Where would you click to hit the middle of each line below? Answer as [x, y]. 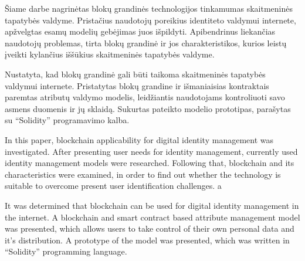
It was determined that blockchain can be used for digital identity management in [152, 205]
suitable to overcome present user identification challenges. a [113, 186]
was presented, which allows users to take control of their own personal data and [150, 228]
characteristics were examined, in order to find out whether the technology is [143, 174]
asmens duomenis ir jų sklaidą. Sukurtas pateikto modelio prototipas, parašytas [148, 108]
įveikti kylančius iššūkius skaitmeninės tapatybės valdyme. [110, 54]
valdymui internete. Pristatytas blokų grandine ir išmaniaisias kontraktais [137, 85]
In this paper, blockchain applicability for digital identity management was [139, 139]
